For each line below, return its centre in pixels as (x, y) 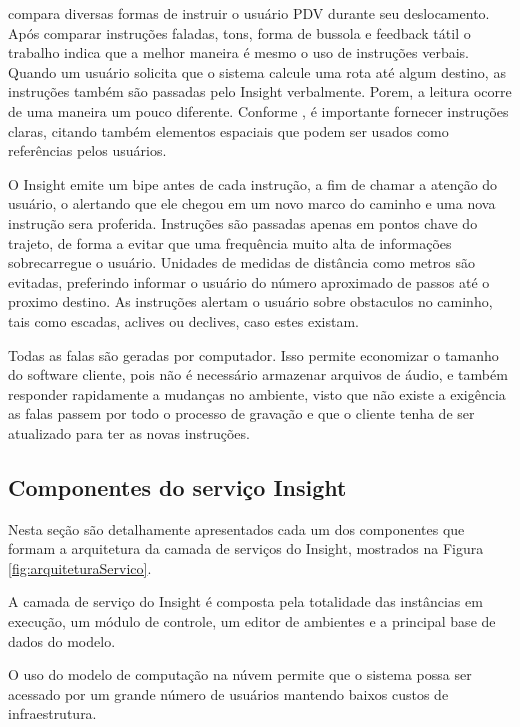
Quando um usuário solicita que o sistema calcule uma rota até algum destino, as (257, 71)
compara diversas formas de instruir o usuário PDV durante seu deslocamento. (249, 13)
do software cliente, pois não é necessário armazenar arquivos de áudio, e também (258, 374)
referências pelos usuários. (87, 150)
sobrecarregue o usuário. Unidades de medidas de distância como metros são (241, 262)
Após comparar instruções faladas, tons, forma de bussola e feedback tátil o (239, 32)
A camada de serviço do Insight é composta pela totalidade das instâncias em (245, 601)
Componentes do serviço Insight (177, 486)
